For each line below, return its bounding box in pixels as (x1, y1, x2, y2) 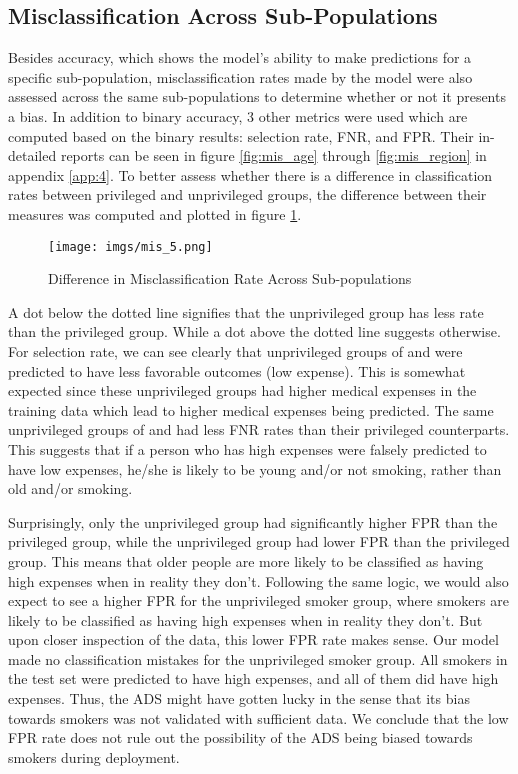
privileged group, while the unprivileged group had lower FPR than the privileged (8, 531, 510, 552)
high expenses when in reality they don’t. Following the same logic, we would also (8, 570, 509, 591)
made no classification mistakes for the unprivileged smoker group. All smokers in (8, 648, 508, 669)
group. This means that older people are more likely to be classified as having (8, 550, 484, 571)
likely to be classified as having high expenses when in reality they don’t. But (8, 609, 483, 630)
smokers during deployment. (8, 746, 180, 767)
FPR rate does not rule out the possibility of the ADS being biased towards (8, 727, 473, 748)
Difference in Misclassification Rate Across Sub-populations (48, 268, 412, 289)
